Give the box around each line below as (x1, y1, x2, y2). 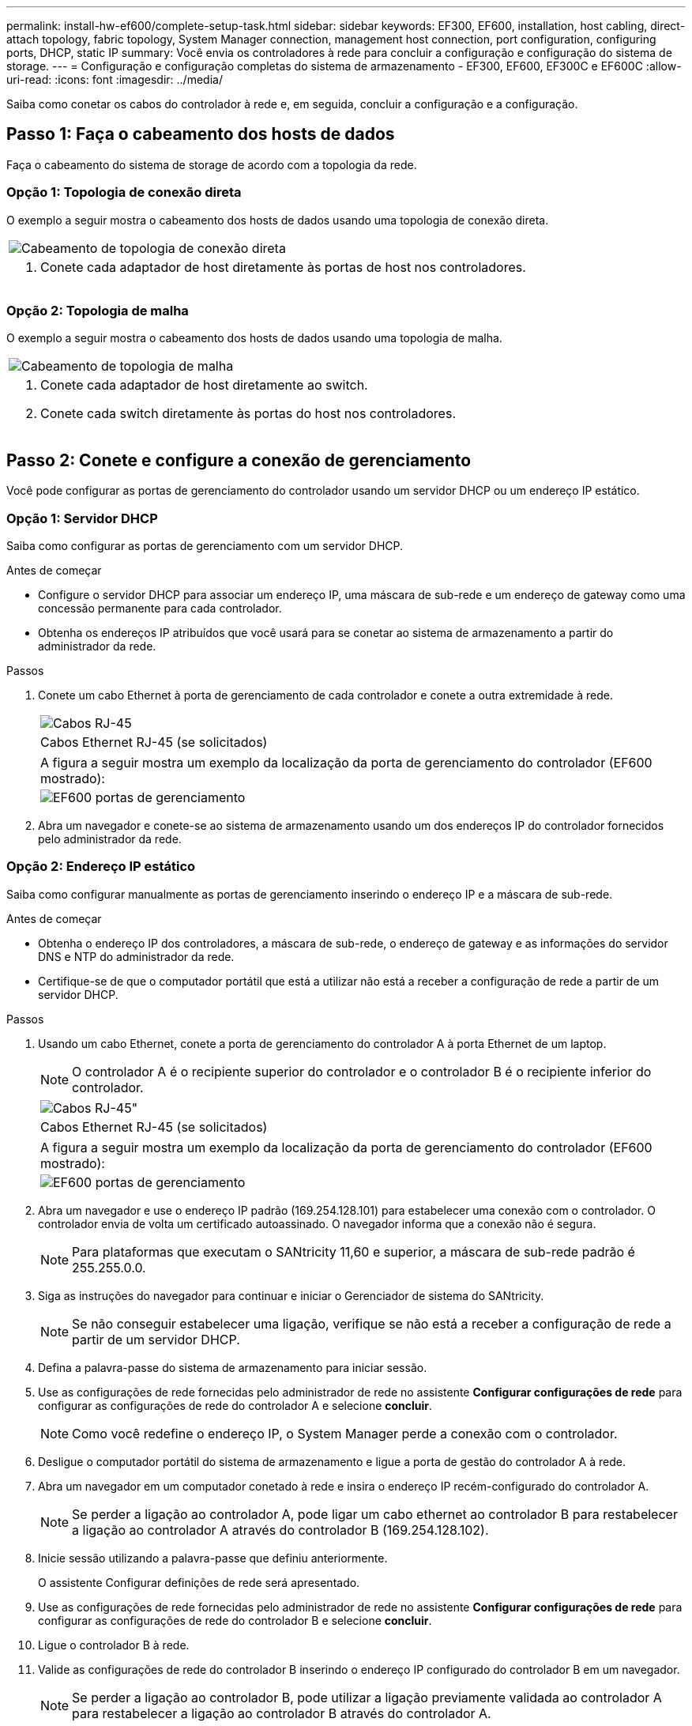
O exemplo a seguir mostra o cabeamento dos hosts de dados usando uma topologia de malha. (6, 331, 502, 345)
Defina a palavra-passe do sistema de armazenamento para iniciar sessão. (38, 1360, 427, 1374)
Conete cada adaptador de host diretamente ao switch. (40, 377, 368, 394)
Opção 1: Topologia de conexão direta (6, 184, 242, 201)
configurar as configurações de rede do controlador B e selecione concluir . (38, 1613, 432, 1627)
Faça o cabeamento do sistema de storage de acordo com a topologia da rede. (6, 157, 417, 171)
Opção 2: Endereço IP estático (6, 858, 196, 875)
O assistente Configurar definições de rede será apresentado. (38, 1575, 360, 1589)
